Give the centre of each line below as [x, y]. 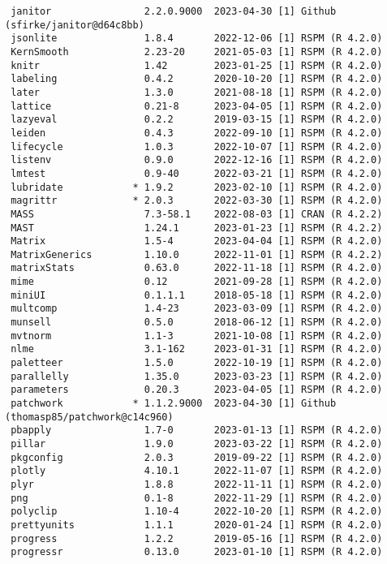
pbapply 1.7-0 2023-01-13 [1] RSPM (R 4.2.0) [197, 431]
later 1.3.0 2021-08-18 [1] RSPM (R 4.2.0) [197, 92]
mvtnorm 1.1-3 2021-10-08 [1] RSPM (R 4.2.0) [197, 336]
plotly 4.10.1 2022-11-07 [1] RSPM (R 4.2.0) [197, 471]
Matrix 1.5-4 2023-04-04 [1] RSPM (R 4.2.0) [197, 241]
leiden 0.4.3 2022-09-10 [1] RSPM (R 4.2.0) [197, 133]
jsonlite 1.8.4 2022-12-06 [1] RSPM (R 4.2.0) [197, 39]
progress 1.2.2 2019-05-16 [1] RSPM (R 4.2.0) [197, 538]
